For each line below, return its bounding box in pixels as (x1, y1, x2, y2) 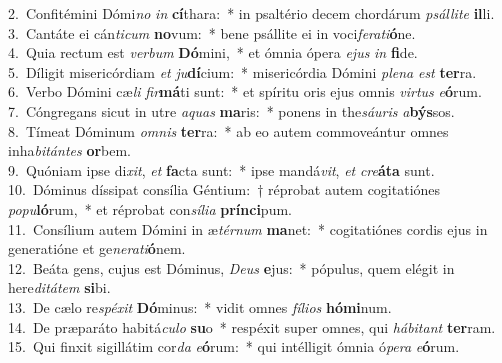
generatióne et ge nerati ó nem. (8, 238, 186, 259)
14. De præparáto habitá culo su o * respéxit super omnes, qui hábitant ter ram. (8, 316, 496, 337)
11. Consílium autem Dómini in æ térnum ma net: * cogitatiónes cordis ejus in (8, 218, 488, 239)
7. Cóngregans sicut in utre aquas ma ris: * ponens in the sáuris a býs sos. (8, 100, 455, 121)
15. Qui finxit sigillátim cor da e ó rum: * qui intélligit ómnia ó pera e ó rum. (8, 336, 460, 357)
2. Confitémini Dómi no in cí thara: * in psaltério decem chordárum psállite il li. (8, 3, 495, 23)
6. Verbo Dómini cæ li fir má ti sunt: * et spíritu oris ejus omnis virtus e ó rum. (8, 81, 482, 102)
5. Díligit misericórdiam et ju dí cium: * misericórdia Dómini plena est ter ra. (8, 61, 477, 82)
